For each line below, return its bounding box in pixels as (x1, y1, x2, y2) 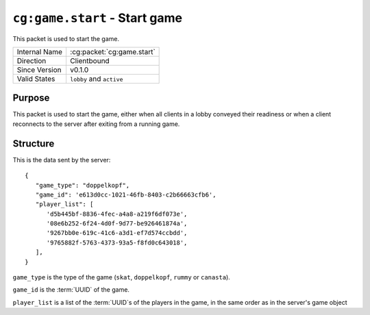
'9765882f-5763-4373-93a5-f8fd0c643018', (46, 238, 188, 247)
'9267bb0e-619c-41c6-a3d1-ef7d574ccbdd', (46, 229, 188, 237)
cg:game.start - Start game (12, 10, 183, 25)
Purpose (12, 92, 50, 104)
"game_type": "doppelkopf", (35, 181, 130, 189)
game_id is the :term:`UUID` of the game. (12, 286, 130, 294)
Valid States (16, 74, 56, 84)
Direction (16, 55, 47, 65)
